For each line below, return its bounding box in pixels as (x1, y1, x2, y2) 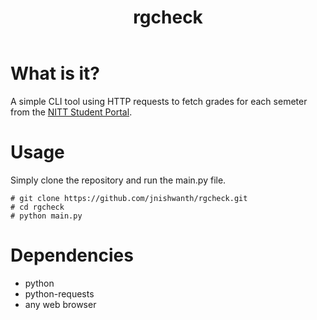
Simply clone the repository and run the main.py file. (10, 174, 227, 186)
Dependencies (10, 244, 134, 267)
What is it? (10, 62, 101, 85)
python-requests (24, 287, 95, 300)
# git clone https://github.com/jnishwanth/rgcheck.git (10, 193, 248, 203)
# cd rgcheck (10, 202, 65, 212)
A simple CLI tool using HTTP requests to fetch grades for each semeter (10, 95, 308, 107)
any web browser (24, 298, 97, 310)
